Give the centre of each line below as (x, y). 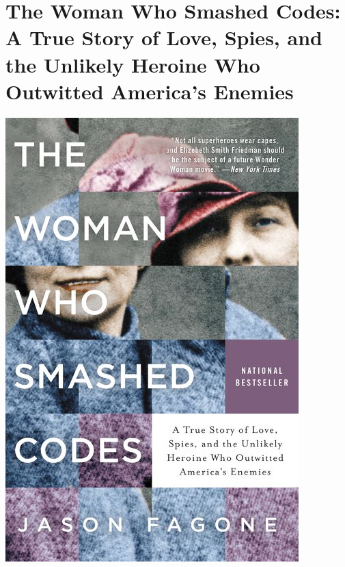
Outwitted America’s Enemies (150, 91)
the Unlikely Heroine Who (133, 64)
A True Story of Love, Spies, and (164, 37)
